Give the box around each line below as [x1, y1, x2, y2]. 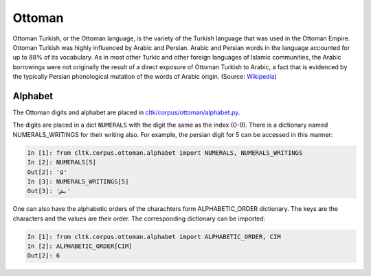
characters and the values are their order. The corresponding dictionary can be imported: [12, 214, 266, 223]
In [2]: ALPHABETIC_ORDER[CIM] [27, 242, 133, 250]
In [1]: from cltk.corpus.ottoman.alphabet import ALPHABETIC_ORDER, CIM [27, 233, 281, 240]
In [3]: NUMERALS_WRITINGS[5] [27, 177, 129, 185]
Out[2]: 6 [27, 252, 60, 260]
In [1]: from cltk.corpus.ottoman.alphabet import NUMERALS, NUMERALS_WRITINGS [27, 149, 303, 157]
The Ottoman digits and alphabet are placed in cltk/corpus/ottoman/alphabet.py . [12, 108, 240, 116]
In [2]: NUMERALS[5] [27, 158, 96, 166]
